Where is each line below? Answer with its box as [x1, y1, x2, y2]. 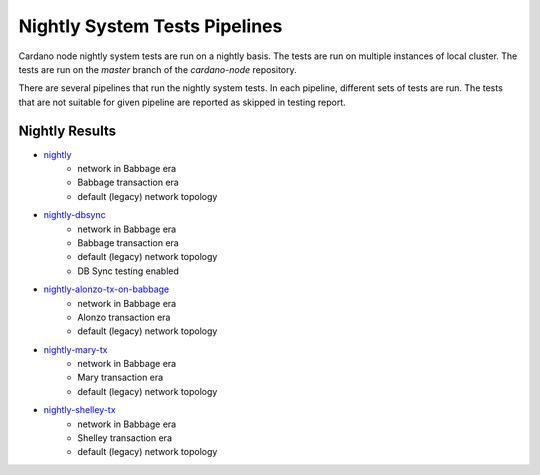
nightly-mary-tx [43, 343, 108, 355]
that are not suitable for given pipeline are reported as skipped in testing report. [18, 96, 347, 108]
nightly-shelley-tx [43, 404, 116, 416]
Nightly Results [18, 122, 117, 139]
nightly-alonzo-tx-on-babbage [43, 283, 170, 295]
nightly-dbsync [43, 209, 106, 221]
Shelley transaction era [77, 432, 172, 444]
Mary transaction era [77, 371, 164, 384]
